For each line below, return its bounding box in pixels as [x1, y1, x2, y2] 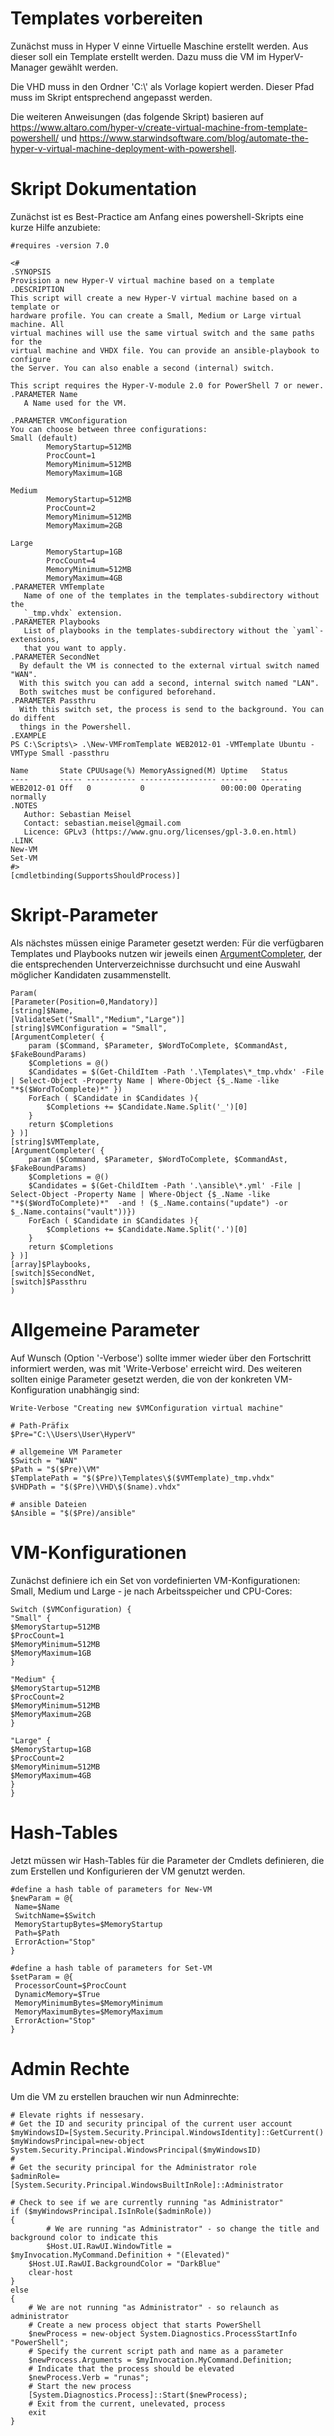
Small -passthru [41, 748, 110, 758]
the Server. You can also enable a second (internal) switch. [10, 363, 275, 373]
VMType [10, 748, 38, 758]
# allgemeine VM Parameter [10, 1447, 123, 1457]
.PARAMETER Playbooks [10, 617, 101, 627]
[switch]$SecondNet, [10, 1268, 97, 1278]
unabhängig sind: [68, 1383, 140, 1396]
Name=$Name [14, 1902, 60, 1912]
